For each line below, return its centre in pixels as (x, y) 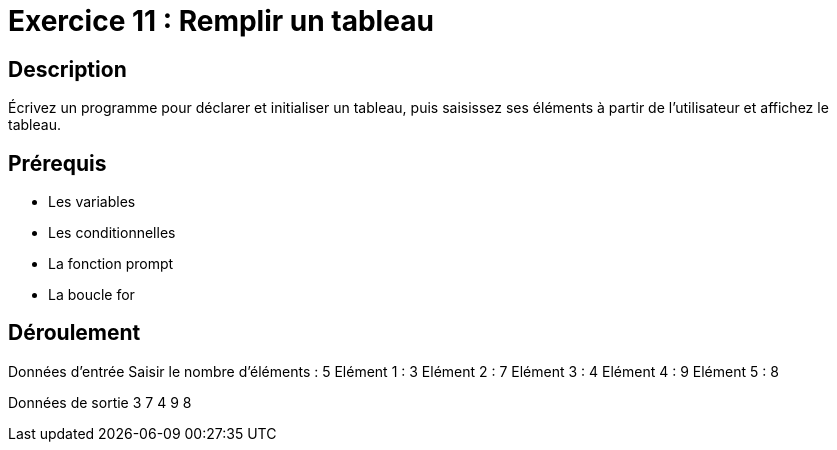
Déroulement (74, 333)
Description (67, 69)
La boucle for (91, 295)
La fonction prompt (111, 264)
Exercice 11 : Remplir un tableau (221, 21)
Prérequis (57, 163)
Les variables (92, 202)
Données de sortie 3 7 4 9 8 (100, 402)
